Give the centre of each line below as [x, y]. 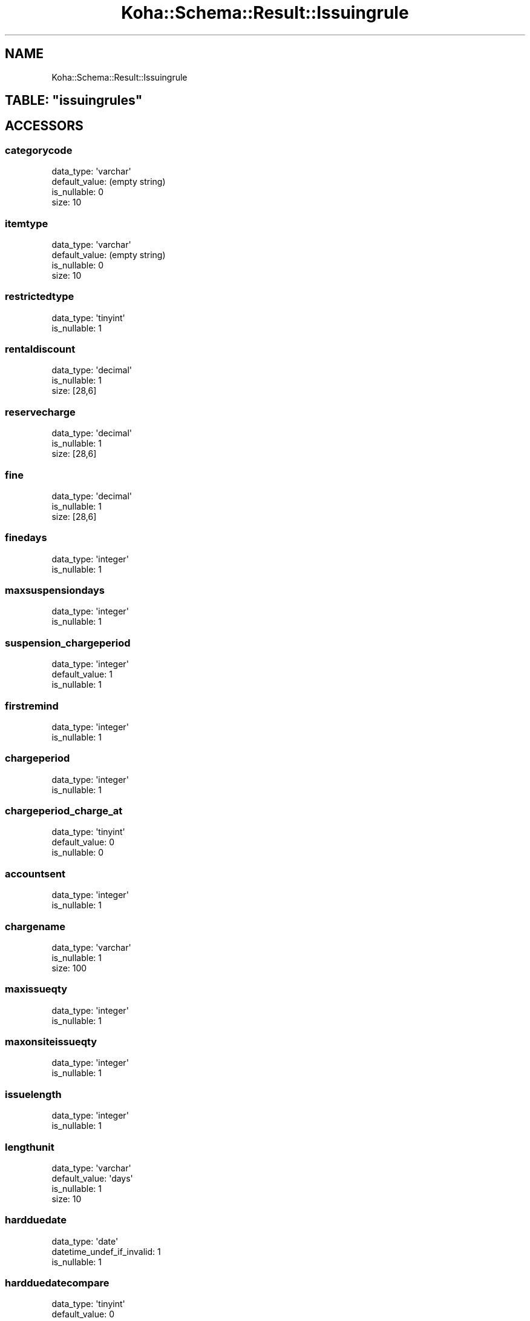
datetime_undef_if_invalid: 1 [106, 1251]
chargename [35, 926]
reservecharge [40, 412]
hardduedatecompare [57, 1283]
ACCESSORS [44, 126]
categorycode [39, 150]
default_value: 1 [82, 674]
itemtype [27, 223]
